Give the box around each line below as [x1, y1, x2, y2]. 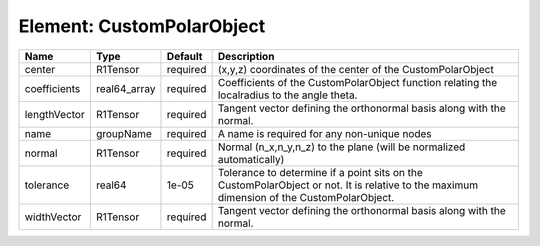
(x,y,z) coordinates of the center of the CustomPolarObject [217, 62, 494, 76]
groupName [95, 126, 152, 140]
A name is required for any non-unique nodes [217, 126, 432, 140]
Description [217, 49, 275, 63]
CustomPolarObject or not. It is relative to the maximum [217, 178, 479, 192]
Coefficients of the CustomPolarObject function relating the [217, 75, 498, 89]
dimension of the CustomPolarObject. [217, 190, 395, 204]
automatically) [217, 152, 285, 166]
